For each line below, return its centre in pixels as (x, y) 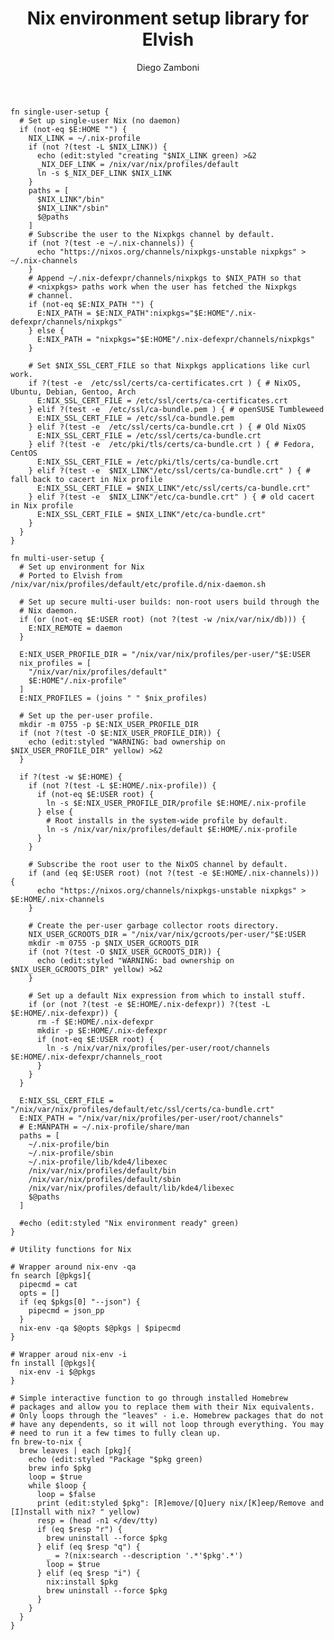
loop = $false (66, 1494)
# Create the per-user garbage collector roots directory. (154, 925)
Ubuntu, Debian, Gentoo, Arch (73, 392)
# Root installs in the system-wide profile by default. (167, 820)
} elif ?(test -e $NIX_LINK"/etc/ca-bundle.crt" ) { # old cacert (171, 497)
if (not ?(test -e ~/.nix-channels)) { (111, 243)
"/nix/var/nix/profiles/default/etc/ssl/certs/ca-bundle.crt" (142, 1109)
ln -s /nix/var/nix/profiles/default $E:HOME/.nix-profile (172, 829)
